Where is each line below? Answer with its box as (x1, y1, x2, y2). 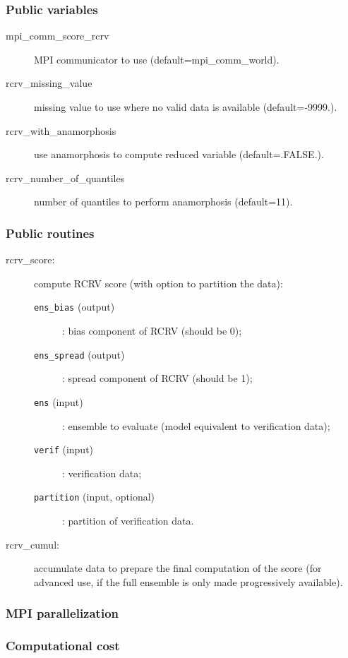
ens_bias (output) (34, 299, 115, 314)
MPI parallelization (6, 604, 119, 622)
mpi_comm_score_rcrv (6, 28, 109, 43)
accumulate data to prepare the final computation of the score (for (34, 561, 322, 575)
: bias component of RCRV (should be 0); (62, 323, 242, 338)
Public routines (6, 224, 95, 241)
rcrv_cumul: (6, 537, 59, 551)
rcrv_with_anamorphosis (6, 123, 116, 138)
